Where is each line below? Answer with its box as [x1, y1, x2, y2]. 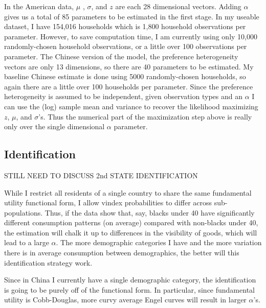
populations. [4, 207, 43, 218]
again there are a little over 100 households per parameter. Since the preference [4, 81, 253, 91]
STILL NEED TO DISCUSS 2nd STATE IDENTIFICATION [4, 170, 198, 180]
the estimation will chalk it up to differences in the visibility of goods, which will [4, 227, 257, 238]
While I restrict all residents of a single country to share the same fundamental [4, 187, 252, 198]
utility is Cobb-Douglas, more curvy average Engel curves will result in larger [4, 294, 247, 305]
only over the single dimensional [4, 121, 105, 132]
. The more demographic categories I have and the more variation [56, 237, 262, 248]
